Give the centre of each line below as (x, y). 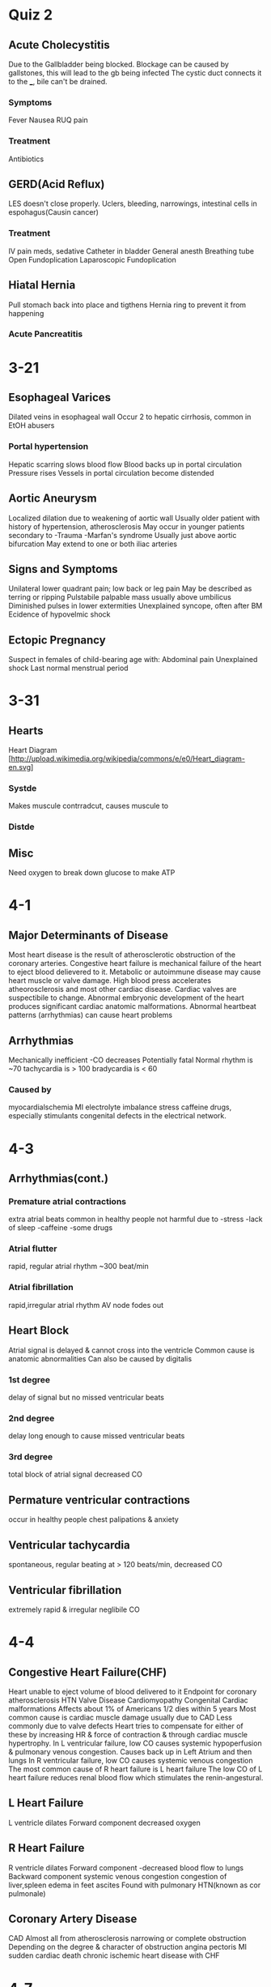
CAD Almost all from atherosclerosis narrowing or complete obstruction (127, 1938)
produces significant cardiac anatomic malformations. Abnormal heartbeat (132, 1006)
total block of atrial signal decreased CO (76, 1474)
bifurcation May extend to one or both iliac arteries (93, 544)
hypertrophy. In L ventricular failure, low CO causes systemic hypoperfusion (135, 1743)
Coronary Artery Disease (73, 1919)
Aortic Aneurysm (53, 499)
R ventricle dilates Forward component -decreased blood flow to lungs (126, 1867)
